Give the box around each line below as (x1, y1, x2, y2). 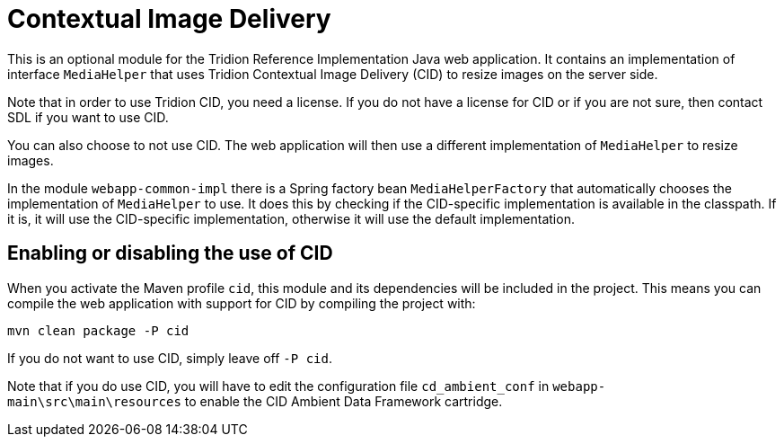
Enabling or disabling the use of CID (7, 242, 333, 265)
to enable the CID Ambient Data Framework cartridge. (184, 393, 503, 409)
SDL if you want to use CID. (7, 109, 169, 125)
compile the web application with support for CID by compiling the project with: (7, 295, 476, 311)
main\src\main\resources (7, 394, 181, 409)
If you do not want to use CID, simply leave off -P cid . (7, 350, 332, 366)
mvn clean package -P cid (7, 323, 189, 338)
